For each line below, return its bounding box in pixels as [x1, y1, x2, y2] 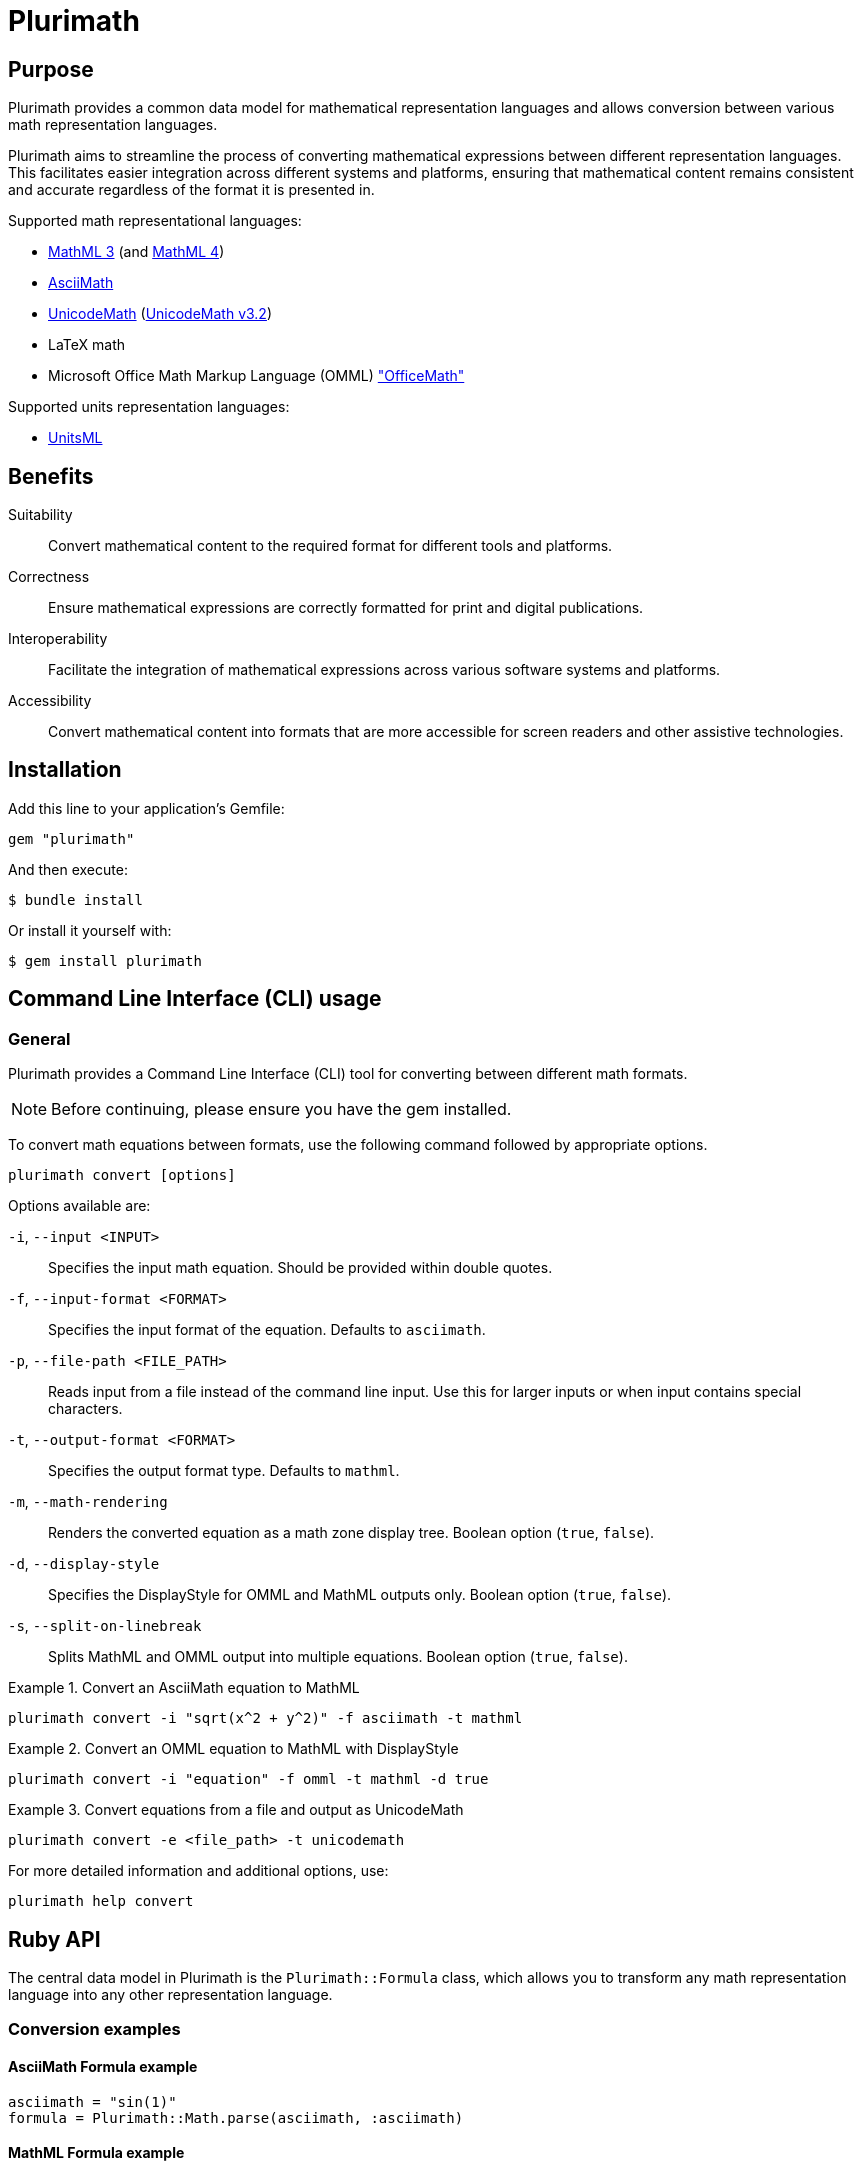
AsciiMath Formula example [8, 2057, 198, 2075]
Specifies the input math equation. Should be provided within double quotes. [48, 1259, 553, 1277]
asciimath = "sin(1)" [8, 2093, 177, 2110]
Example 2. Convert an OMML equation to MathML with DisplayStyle [8, 1740, 459, 1758]
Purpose [8, 56, 94, 82]
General [8, 1028, 71, 1049]
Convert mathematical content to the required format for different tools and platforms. [48, 537, 613, 555]
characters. [48, 1400, 123, 1418]
